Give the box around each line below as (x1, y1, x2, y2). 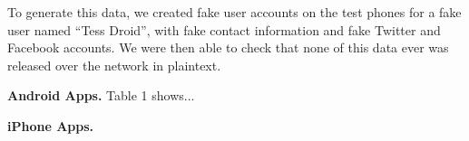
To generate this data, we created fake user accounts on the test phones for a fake (7, 3, 462, 21)
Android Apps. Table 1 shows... (7, 86, 195, 105)
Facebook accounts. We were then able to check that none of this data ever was (7, 38, 449, 57)
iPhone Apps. (7, 116, 94, 135)
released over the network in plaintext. (7, 55, 221, 74)
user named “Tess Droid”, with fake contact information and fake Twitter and (7, 20, 441, 39)
